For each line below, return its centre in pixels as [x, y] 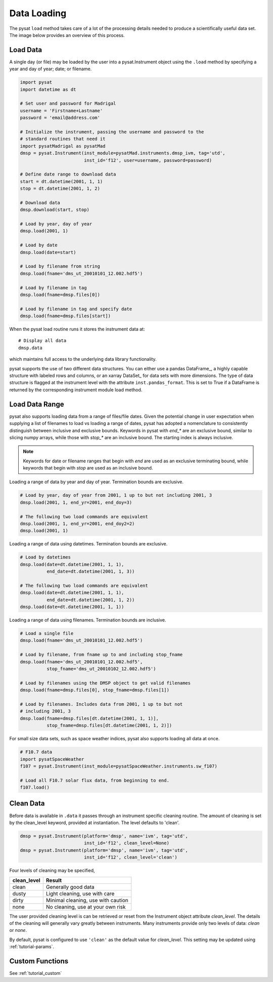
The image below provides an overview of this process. [67, 35]
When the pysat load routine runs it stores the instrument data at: [77, 329]
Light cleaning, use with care [80, 893]
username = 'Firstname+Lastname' [61, 111]
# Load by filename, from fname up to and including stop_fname [101, 655]
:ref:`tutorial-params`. [32, 947]
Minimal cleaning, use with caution [87, 900]
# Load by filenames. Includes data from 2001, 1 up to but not [101, 704]
